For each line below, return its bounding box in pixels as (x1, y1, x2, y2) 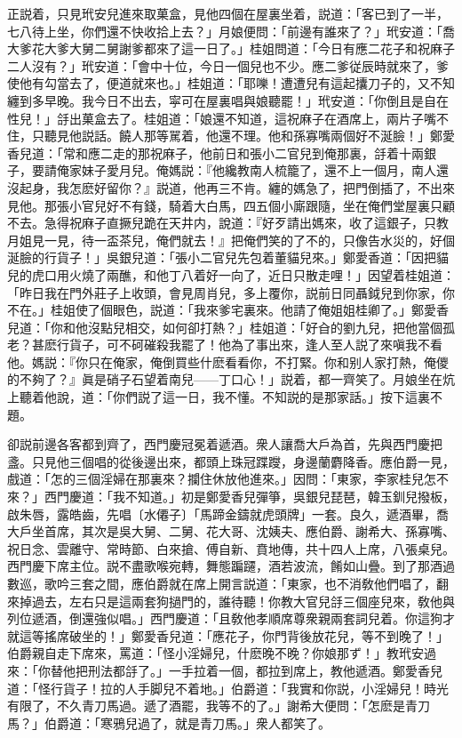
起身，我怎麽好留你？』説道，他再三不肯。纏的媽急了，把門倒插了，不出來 (19, 178, 455, 197)
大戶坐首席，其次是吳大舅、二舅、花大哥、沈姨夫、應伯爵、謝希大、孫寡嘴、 (7, 522, 455, 541)
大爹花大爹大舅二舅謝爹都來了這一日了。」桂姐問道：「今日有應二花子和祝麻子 (7, 39, 455, 58)
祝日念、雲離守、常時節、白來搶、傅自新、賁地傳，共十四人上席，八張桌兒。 (7, 539, 455, 558)
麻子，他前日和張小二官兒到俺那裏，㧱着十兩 (162, 143, 424, 162)
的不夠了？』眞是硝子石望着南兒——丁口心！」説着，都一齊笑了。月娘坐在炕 (7, 370, 455, 389)
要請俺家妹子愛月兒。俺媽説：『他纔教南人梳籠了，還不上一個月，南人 (31, 161, 436, 180)
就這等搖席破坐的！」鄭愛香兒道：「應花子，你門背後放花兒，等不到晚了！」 (7, 626, 449, 645)
